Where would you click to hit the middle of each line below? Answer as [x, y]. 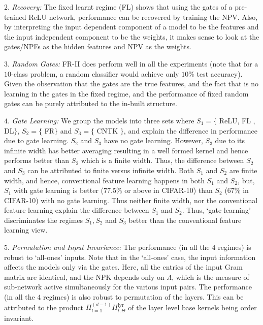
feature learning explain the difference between [77, 210]
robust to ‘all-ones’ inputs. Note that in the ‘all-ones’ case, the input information [130, 257]
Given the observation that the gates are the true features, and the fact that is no [131, 84]
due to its [230, 140]
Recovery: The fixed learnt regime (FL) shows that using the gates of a [122, 7]
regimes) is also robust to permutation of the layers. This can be [143, 297]
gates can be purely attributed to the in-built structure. [91, 103]
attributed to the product [44, 307]
